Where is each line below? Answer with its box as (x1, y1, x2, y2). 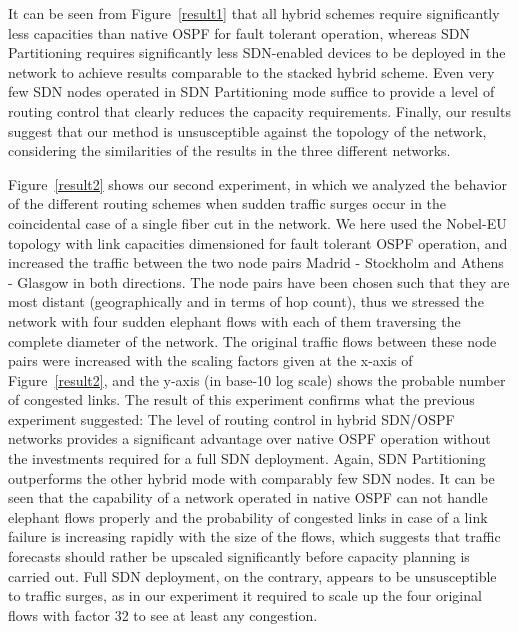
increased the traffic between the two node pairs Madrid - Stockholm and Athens (8, 252, 504, 273)
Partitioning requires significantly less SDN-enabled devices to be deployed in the (8, 42, 506, 63)
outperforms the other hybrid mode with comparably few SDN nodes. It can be (8, 467, 495, 488)
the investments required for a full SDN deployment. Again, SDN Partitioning (8, 448, 486, 469)
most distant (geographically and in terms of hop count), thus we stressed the (8, 291, 484, 312)
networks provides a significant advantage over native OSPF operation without (8, 428, 491, 449)
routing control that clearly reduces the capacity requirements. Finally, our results (8, 100, 511, 121)
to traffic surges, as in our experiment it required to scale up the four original (8, 585, 482, 606)
